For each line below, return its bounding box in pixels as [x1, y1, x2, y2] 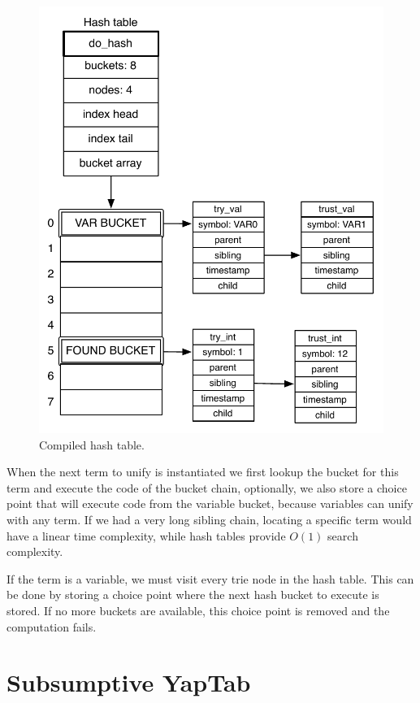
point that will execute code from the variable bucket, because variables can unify [6, 495, 414, 512]
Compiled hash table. [39, 436, 145, 453]
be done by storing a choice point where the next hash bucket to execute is [6, 586, 379, 603]
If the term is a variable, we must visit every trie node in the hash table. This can [6, 570, 414, 587]
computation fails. [6, 618, 97, 635]
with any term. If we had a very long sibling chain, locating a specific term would [6, 511, 412, 528]
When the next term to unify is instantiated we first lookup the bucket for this [6, 463, 399, 480]
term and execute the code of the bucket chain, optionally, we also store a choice [6, 479, 407, 496]
